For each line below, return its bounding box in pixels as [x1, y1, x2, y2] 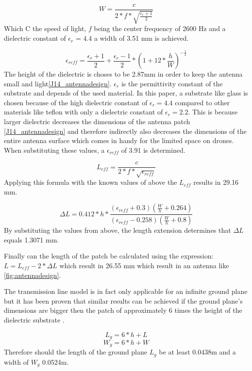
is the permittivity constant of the [121, 78, 223, 88]
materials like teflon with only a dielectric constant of [4, 107, 163, 117]
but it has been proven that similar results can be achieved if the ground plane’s [4, 295, 243, 306]
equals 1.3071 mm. [4, 234, 59, 244]
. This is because [188, 107, 238, 117]
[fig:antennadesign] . [4, 270, 61, 280]
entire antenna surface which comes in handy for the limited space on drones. [4, 135, 234, 145]
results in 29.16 [193, 177, 239, 187]
